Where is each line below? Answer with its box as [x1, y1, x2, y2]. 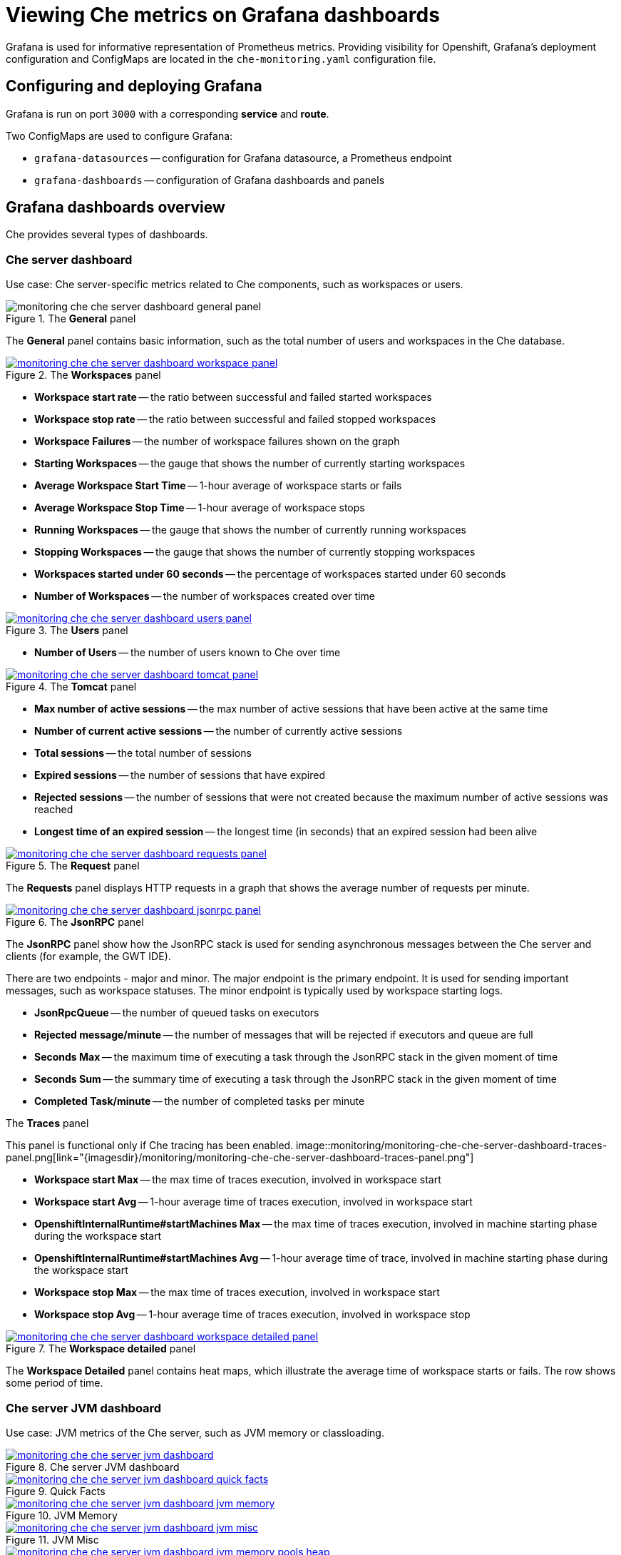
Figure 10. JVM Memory [6, 1509, 118, 1521]
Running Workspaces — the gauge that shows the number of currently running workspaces [34, 524, 466, 536]
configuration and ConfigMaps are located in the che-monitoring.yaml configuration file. [6, 52, 436, 65]
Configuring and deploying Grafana [6, 77, 262, 96]
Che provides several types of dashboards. [6, 228, 208, 241]
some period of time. [6, 1377, 103, 1390]
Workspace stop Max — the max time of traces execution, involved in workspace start [34, 1286, 440, 1299]
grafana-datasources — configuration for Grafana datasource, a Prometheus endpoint [34, 151, 452, 164]
